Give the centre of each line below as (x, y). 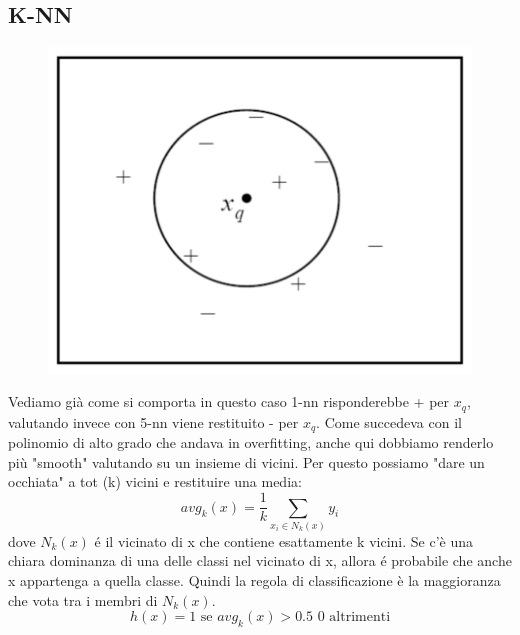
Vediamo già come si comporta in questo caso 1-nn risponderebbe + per (229, 401)
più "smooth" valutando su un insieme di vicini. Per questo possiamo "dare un (246, 461)
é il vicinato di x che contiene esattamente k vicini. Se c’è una (283, 540)
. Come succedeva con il (389, 421)
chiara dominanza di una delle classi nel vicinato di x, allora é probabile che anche (260, 560)
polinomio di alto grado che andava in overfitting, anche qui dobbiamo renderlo (251, 442)
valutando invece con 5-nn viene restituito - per (153, 421)
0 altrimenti (354, 617)
